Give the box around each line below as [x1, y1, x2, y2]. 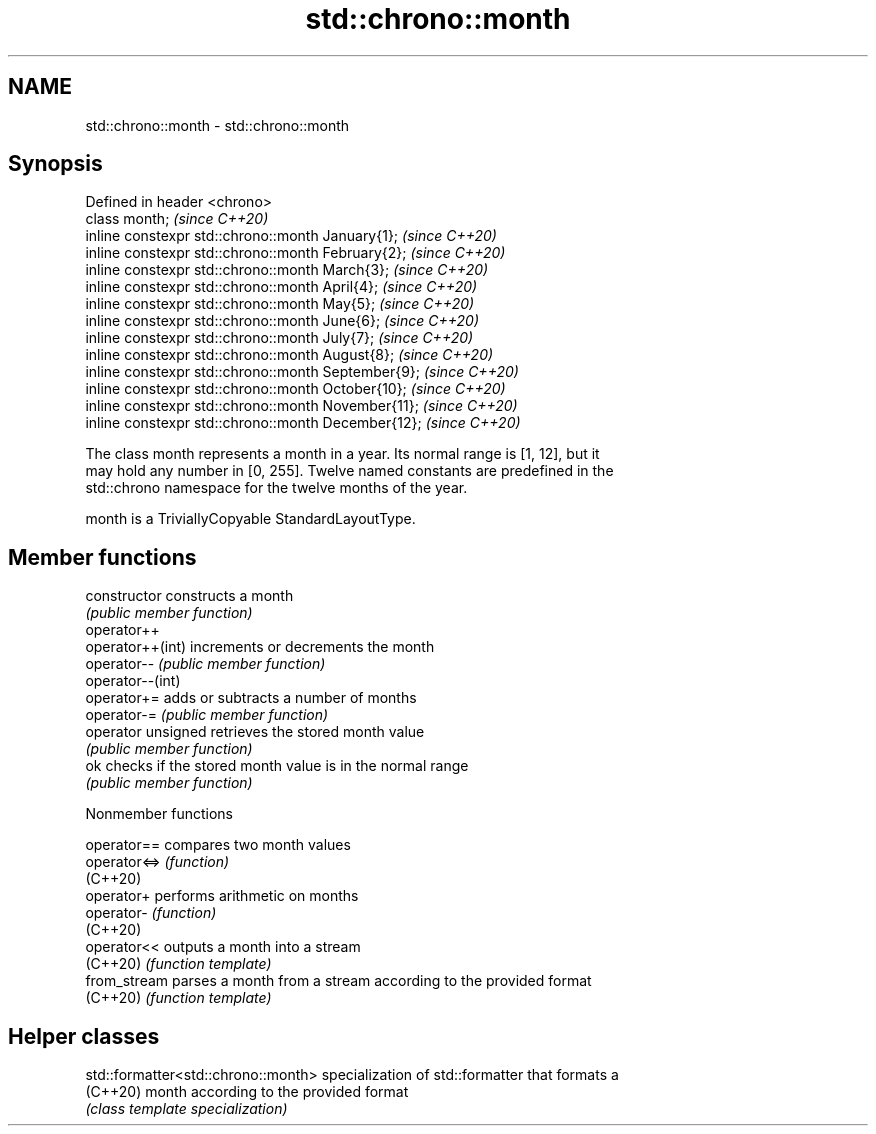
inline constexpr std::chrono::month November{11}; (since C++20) [85, 397, 518, 415]
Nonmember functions [85, 805, 233, 823]
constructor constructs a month [85, 587, 294, 605]
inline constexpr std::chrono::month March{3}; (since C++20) [85, 261, 489, 279]
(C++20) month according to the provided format [85, 1083, 409, 1101]
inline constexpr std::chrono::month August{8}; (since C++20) [85, 346, 494, 364]
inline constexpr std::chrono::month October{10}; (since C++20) [85, 380, 506, 398]
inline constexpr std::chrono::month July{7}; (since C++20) [85, 329, 474, 347]
